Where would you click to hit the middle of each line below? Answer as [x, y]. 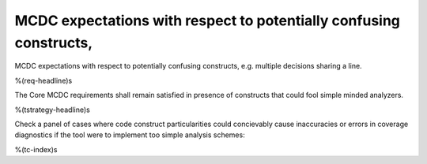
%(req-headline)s [43, 80]
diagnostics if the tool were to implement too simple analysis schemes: [130, 135]
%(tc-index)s [36, 149]
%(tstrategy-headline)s [52, 110]
